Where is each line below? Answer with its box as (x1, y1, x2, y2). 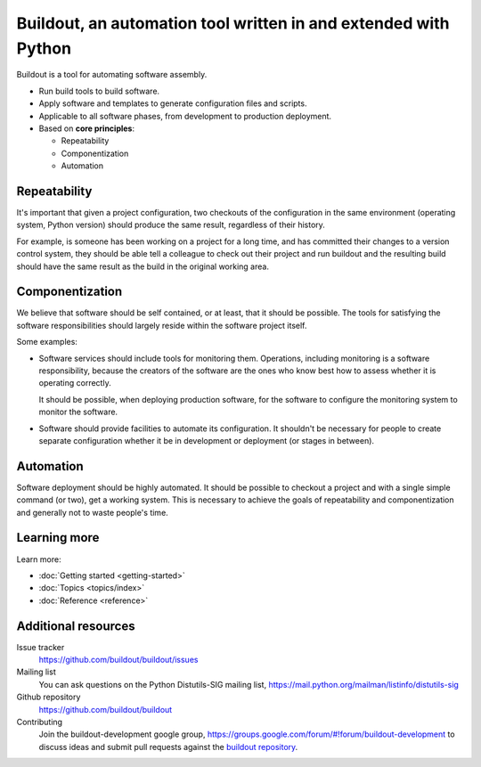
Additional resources (16, 618, 135, 633)
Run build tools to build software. (38, 86, 160, 96)
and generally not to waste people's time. (16, 507, 168, 518)
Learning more (16, 530, 100, 545)
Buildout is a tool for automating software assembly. (16, 69, 208, 80)
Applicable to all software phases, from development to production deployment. (38, 110, 332, 121)
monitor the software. (38, 406, 118, 418)
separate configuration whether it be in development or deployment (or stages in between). (38, 435, 374, 445)
